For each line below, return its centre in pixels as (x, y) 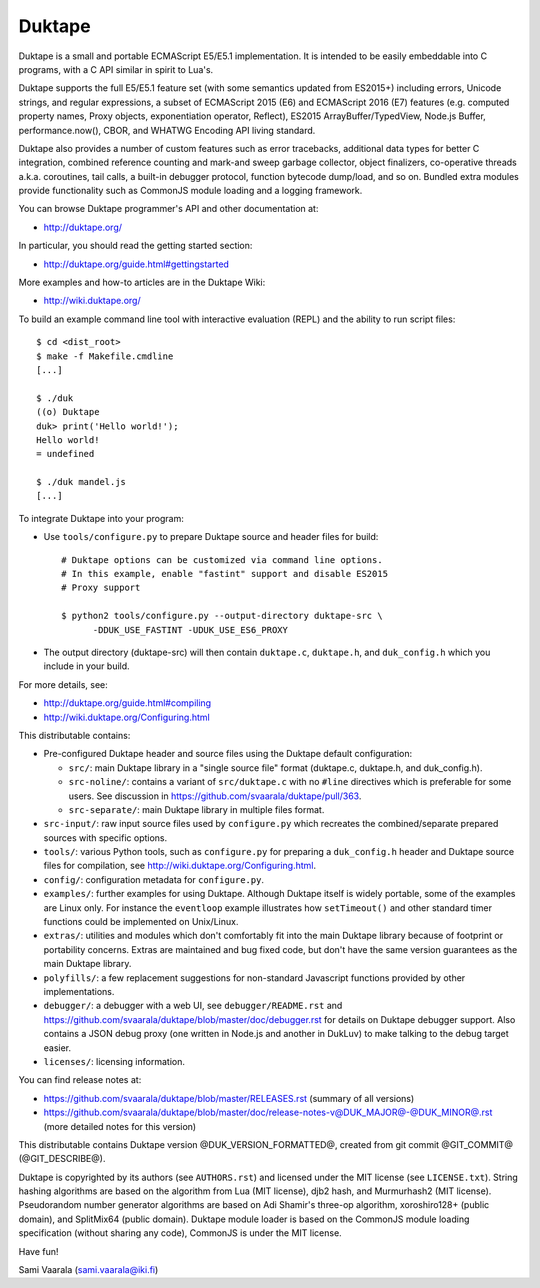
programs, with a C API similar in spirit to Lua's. (116, 69)
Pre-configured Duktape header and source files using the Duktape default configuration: (228, 754)
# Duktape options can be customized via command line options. (222, 559)
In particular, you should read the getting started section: (135, 246)
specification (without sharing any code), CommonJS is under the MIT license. (180, 1233)
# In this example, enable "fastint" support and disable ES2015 (225, 574)
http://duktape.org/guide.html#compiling (127, 703)
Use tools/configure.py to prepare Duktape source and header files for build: (211, 537)
